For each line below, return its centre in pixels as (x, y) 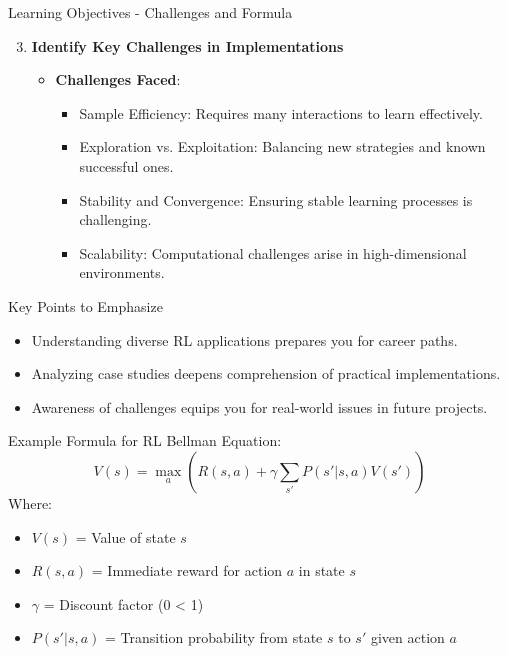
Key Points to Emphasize (85, 305)
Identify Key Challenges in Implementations (187, 45)
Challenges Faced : (118, 79)
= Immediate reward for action (187, 570)
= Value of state (125, 536)
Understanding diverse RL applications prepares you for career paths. (244, 339)
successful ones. (126, 165)
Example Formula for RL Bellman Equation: (145, 440)
